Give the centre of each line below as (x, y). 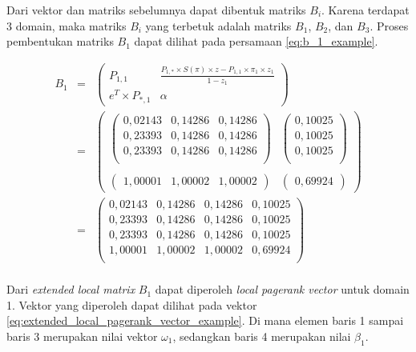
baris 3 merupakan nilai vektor (82, 336)
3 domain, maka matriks (67, 25)
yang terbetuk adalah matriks (218, 25)
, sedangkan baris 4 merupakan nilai (262, 336)
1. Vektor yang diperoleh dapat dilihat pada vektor (132, 304)
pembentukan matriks (60, 41)
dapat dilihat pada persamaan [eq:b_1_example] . (256, 41)
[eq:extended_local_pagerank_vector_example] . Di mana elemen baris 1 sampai (205, 320)
